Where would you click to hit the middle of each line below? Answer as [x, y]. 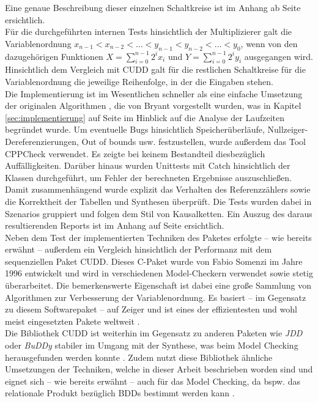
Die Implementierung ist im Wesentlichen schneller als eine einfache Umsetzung [154, 93]
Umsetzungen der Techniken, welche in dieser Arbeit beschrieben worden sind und [159, 369]
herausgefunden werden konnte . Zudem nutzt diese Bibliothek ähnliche [139, 357]
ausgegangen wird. [279, 56]
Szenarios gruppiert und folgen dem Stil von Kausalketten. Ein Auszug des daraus [159, 213]
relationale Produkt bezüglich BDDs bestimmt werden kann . [120, 393]
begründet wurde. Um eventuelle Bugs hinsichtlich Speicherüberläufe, [135, 129]
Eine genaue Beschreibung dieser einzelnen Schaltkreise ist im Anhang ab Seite [153, 7]
